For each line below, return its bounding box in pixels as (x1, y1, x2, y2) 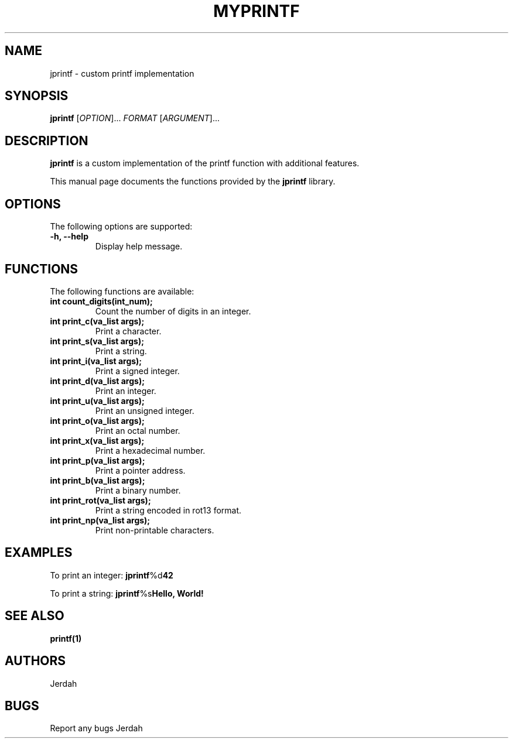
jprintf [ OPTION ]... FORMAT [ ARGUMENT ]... (50, 113, 220, 124)
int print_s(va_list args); (50, 335, 144, 346)
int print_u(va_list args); (50, 395, 145, 406)
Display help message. (95, 241, 183, 252)
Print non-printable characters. (95, 525, 214, 535)
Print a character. (95, 326, 162, 336)
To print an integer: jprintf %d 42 (50, 570, 173, 580)
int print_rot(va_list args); (50, 495, 151, 505)
